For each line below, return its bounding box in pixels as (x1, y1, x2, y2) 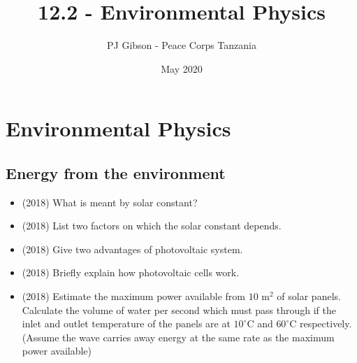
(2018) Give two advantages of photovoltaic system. (22, 241, 243, 256)
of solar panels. (277, 289, 341, 304)
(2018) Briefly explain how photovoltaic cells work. (22, 265, 240, 280)
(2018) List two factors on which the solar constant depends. (22, 218, 282, 233)
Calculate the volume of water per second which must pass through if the (22, 302, 336, 317)
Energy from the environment (6, 162, 226, 183)
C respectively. (289, 316, 352, 331)
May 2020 (161, 61, 203, 76)
